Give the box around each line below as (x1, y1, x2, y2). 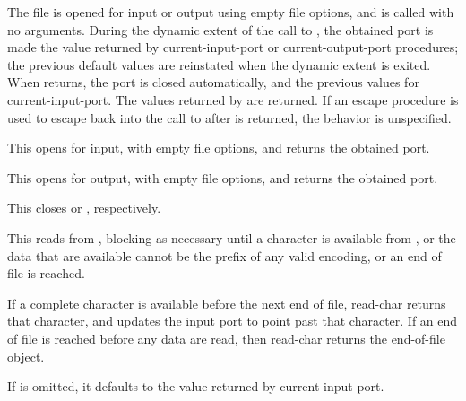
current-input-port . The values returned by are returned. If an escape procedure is (7, 90, 459, 109)
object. (7, 346, 45, 365)
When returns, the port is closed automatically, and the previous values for (7, 73, 419, 92)
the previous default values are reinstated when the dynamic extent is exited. (7, 55, 431, 74)
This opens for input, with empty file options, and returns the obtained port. (7, 138, 430, 157)
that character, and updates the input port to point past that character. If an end (7, 311, 458, 330)
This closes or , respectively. (7, 198, 161, 217)
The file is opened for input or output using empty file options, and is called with (7, 3, 454, 21)
